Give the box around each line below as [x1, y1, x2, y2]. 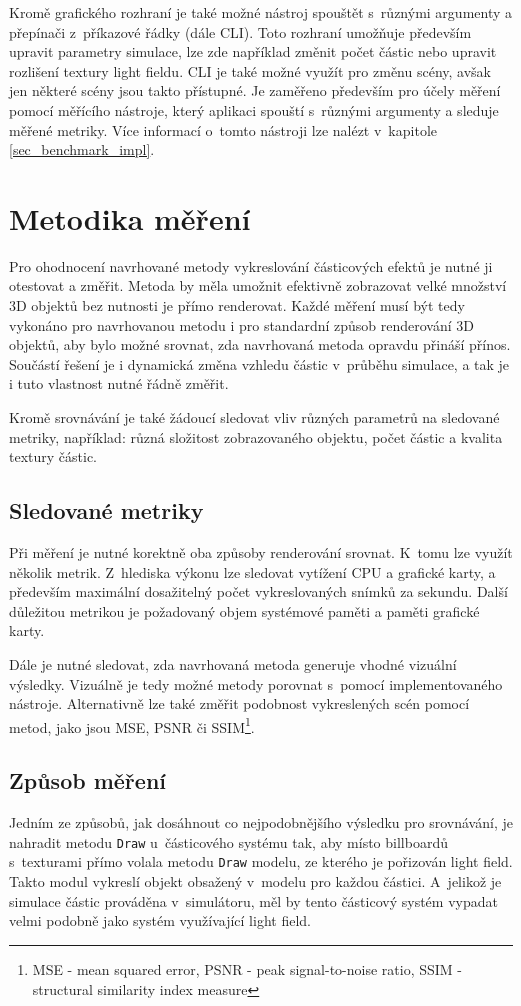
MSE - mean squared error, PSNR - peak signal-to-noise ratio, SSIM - [32, 958, 462, 979]
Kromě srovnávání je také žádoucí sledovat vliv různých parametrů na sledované [9, 407, 500, 428]
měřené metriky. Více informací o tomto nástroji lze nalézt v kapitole [9, 119, 437, 140]
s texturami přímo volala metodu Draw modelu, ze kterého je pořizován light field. [9, 851, 513, 872]
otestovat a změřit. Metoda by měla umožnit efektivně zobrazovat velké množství [9, 275, 507, 296]
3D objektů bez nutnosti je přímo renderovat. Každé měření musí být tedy [9, 295, 465, 316]
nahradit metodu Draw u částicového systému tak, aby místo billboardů [9, 831, 448, 852]
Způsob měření [9, 765, 166, 796]
